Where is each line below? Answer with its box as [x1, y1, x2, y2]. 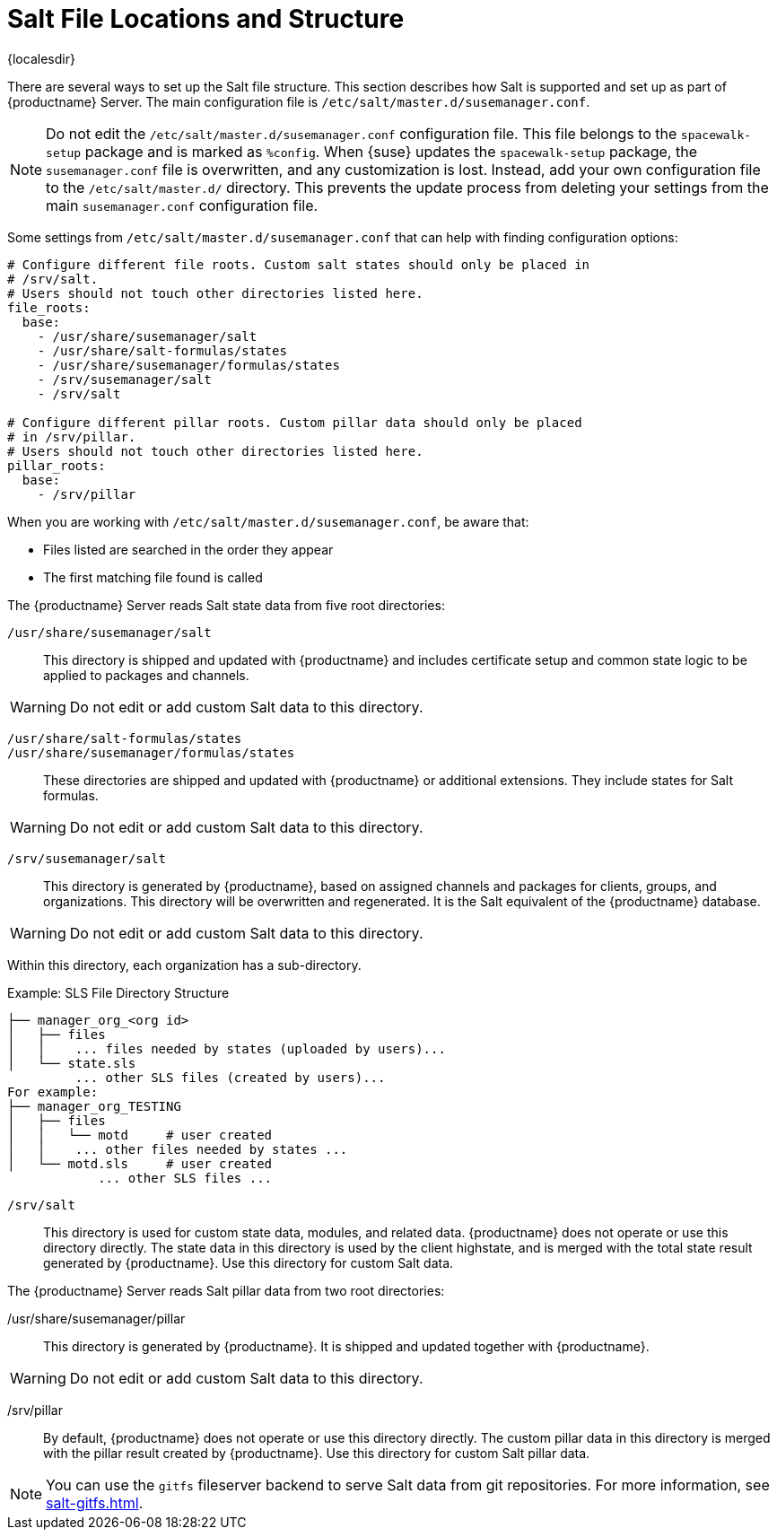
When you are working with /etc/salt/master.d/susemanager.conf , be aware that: [7, 513, 529, 529]
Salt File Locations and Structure [7, 4, 405, 34]
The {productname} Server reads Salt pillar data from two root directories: [7, 1282, 445, 1298]
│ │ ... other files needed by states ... [7, 1141, 348, 1157]
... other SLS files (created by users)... [74, 1070, 386, 1085]
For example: [7, 1084, 99, 1099]
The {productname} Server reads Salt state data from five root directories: [7, 597, 445, 613]
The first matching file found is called [43, 569, 263, 585]
